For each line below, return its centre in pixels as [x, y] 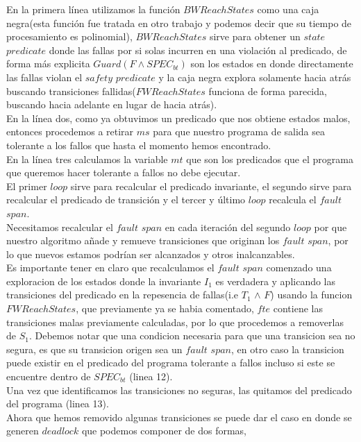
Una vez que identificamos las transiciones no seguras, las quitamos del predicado [179, 390]
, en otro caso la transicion [287, 349]
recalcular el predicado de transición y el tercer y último [126, 199]
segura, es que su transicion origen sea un [94, 349]
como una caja [288, 9]
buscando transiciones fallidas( [71, 91]
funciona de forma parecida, [268, 91]
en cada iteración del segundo [228, 227]
